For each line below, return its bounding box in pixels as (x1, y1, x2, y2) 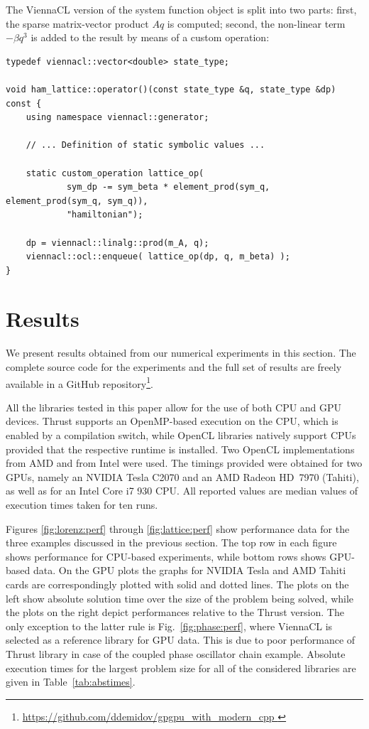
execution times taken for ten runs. (6, 497, 158, 512)
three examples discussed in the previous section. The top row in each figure (6, 535, 337, 550)
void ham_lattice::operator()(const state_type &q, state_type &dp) (6, 84, 336, 94)
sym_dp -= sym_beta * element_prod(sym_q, (66, 182, 270, 193)
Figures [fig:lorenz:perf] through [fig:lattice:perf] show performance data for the (6, 521, 350, 536)
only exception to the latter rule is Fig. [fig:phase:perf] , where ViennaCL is (6, 618, 333, 633)
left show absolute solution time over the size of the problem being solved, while (6, 590, 354, 605)
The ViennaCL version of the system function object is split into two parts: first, (6, 2, 357, 16)
